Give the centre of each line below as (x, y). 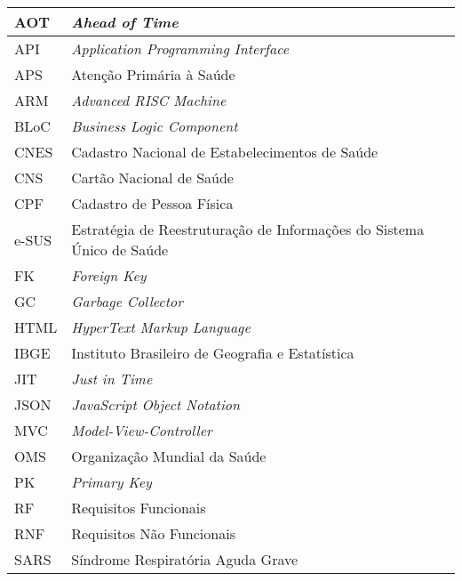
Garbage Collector (127, 301)
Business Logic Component (155, 126)
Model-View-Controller (142, 430)
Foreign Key (109, 275)
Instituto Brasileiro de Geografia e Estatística (213, 353)
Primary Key (112, 482)
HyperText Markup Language (161, 327)
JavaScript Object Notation (156, 404)
